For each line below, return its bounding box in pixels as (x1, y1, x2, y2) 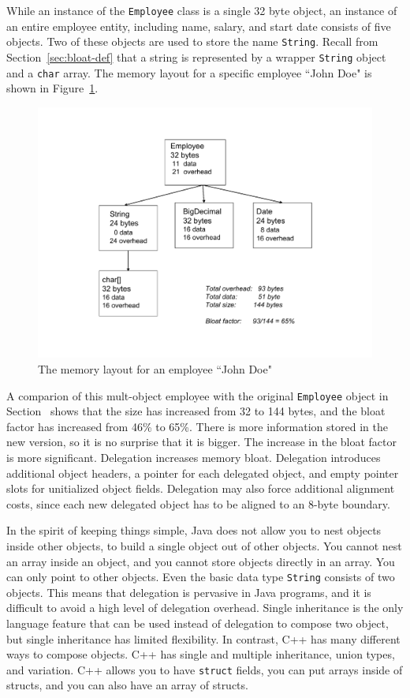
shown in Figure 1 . (6, 80, 99, 96)
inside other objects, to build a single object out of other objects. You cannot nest (6, 537, 402, 554)
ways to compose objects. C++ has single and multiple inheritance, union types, (6, 646, 395, 662)
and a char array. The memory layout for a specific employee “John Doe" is (6, 64, 372, 81)
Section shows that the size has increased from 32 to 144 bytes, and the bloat (6, 403, 386, 419)
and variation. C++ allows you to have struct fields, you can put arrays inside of (6, 661, 403, 677)
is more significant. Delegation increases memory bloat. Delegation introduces (6, 449, 381, 466)
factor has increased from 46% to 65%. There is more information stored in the (6, 418, 388, 434)
